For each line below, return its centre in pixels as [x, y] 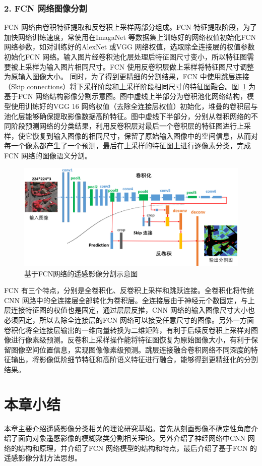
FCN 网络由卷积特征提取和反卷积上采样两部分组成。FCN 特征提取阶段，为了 [131, 27]
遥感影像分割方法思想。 [43, 458]
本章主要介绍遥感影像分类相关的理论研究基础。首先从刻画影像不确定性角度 [127, 428]
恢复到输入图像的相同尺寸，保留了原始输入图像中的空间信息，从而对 [145, 135]
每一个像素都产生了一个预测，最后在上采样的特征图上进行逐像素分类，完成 [127, 145]
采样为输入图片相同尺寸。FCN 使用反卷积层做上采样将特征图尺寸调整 [140, 66]
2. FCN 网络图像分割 [46, 8]
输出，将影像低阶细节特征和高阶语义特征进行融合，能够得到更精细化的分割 [134, 359]
